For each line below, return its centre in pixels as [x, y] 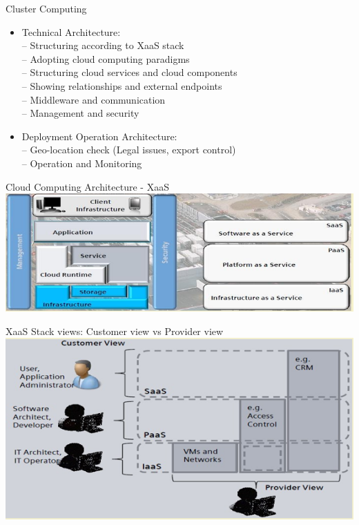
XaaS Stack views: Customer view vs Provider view [115, 331]
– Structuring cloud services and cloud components [129, 72]
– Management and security [80, 113]
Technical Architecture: [71, 31]
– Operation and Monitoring [82, 163]
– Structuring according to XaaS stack [103, 45]
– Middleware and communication [94, 99]
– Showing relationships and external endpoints [122, 85]
